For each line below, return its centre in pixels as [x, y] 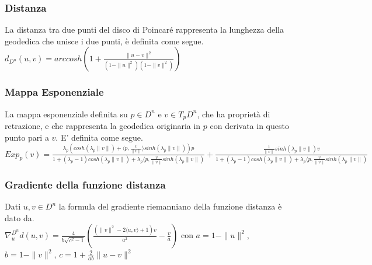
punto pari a [27, 137]
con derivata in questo [249, 126]
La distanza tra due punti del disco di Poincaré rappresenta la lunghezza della [144, 29]
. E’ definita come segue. [99, 137]
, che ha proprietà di [234, 114]
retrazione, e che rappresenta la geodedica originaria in [103, 126]
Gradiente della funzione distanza [85, 184]
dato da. [20, 217]
